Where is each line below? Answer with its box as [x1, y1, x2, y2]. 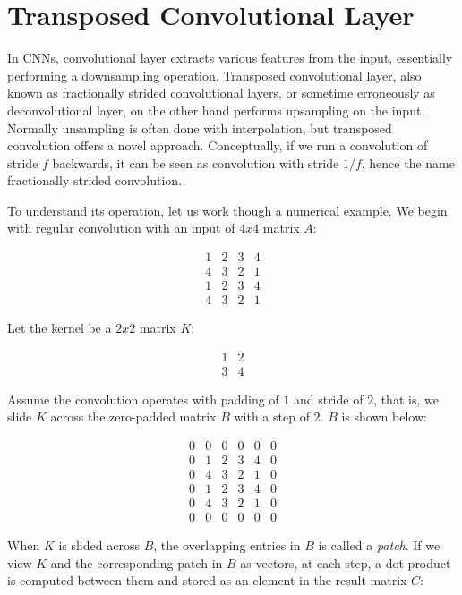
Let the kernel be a [7, 319, 112, 337]
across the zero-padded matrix [50, 407, 217, 426]
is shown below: [341, 407, 427, 426]
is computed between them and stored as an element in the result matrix [7, 571, 407, 590]
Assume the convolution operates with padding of [7, 389, 279, 408]
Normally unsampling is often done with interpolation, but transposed [7, 118, 392, 137]
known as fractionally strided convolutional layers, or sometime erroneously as [7, 83, 435, 102]
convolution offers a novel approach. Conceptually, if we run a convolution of [7, 136, 428, 155]
